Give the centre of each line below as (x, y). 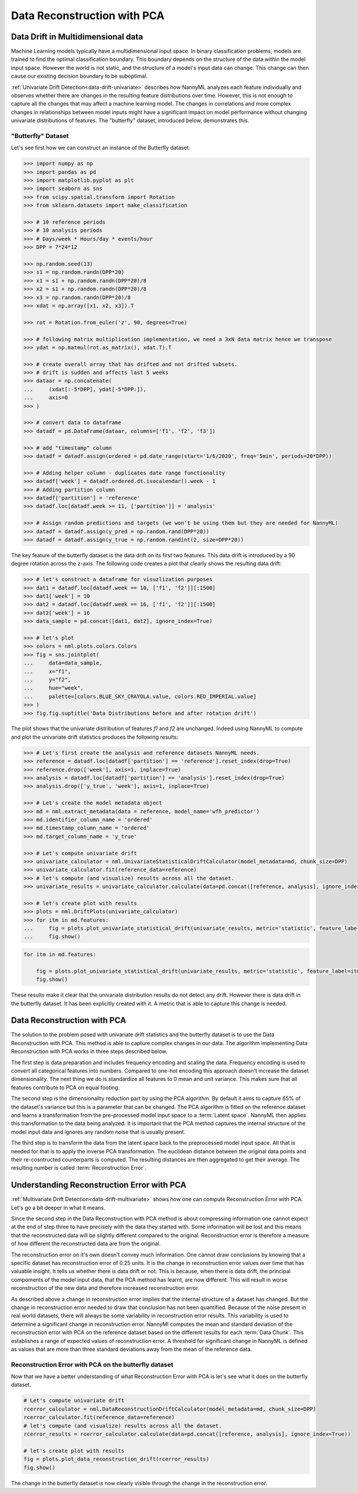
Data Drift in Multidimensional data (77, 37)
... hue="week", (53, 688)
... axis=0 (46, 398)
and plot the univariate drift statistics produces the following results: (95, 737)
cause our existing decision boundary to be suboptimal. (79, 76)
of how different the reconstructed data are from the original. (86, 1244)
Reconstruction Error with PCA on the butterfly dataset (92, 1365)
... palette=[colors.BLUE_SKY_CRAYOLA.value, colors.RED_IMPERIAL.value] (140, 696)
